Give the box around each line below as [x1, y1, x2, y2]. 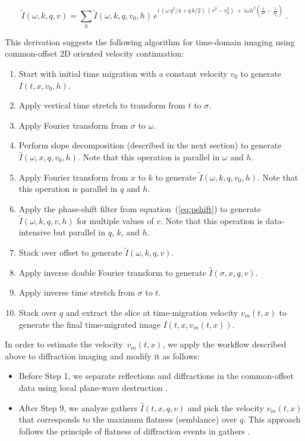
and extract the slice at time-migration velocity [65, 306, 238, 318]
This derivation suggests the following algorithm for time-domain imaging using [5, 35, 295, 48]
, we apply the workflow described [162, 338, 287, 350]
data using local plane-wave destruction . [18, 381, 168, 393]
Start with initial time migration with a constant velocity [18, 67, 228, 80]
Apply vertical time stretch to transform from [18, 99, 185, 111]
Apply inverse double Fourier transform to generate [18, 266, 206, 278]
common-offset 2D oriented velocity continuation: [5, 47, 184, 60]
